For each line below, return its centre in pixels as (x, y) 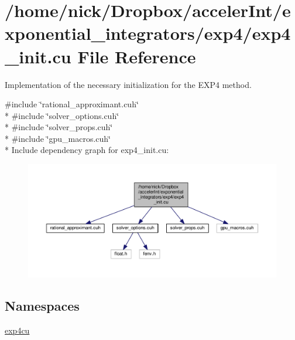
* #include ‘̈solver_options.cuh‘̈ (62, 115)
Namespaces (42, 305)
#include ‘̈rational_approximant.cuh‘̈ (72, 104)
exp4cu (17, 330)
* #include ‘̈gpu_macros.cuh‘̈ (58, 138)
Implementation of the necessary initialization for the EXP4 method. (128, 84)
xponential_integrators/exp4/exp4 (148, 33)
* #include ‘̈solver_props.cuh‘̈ (59, 127)
